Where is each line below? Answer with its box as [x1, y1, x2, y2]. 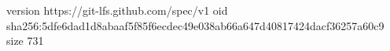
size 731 [6, 32, 44, 49]
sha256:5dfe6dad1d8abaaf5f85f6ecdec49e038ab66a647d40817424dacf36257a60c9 [6, 17, 384, 33]
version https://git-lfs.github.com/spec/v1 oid [6, 2, 228, 18]
